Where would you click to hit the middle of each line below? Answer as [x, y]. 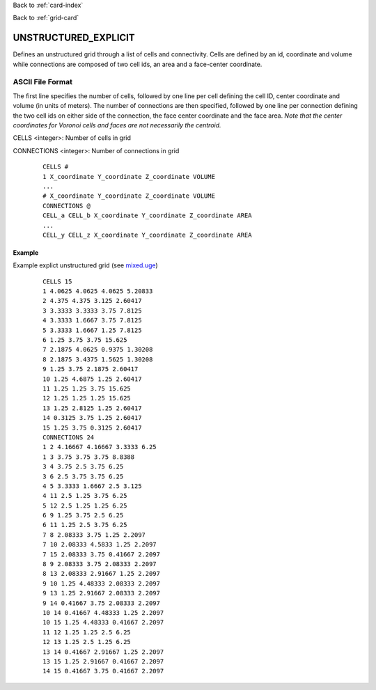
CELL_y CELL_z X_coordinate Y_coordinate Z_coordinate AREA [147, 235]
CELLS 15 [57, 281]
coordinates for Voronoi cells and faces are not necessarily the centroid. [117, 125]
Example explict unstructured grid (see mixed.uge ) [85, 265]
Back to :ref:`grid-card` [46, 18]
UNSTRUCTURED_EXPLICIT [74, 38]
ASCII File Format [43, 82]
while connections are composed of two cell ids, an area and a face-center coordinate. [138, 64]
